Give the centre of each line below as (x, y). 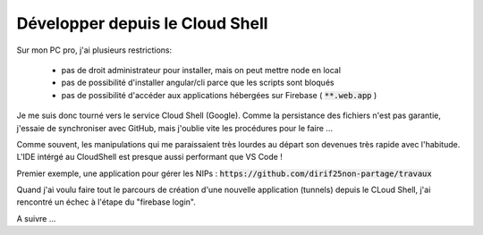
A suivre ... (36, 218)
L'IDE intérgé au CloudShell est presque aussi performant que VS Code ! (150, 157)
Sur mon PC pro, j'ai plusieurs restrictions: (94, 50)
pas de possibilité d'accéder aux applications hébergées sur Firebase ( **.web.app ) (219, 95)
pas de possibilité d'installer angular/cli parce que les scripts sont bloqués (198, 83)
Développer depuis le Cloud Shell (142, 23)
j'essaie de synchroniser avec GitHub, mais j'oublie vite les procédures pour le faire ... (174, 128)
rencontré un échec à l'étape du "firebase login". (106, 202)
